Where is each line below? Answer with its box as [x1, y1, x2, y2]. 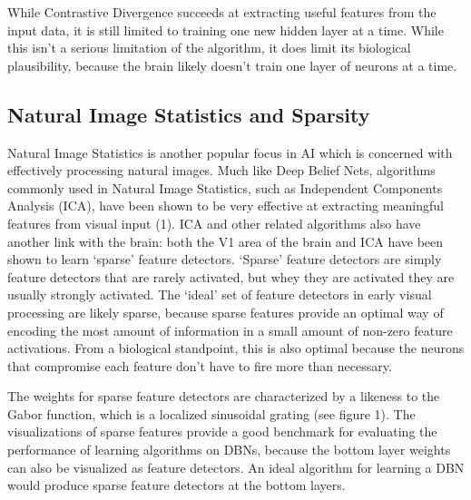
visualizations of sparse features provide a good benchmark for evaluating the [7, 422, 437, 441]
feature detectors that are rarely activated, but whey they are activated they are [7, 267, 455, 286]
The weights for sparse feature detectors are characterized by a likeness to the [7, 387, 440, 406]
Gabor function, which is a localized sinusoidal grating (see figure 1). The [7, 404, 416, 423]
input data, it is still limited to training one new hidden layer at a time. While [7, 20, 444, 39]
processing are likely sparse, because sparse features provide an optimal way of [7, 302, 444, 321]
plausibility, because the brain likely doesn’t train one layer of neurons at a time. [7, 55, 457, 74]
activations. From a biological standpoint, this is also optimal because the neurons [7, 338, 465, 358]
